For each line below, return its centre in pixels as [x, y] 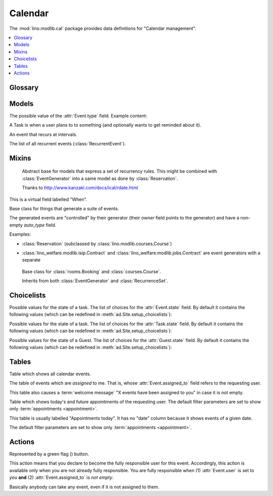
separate [31, 260]
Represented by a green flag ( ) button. [49, 454]
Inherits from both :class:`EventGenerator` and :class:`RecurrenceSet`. [95, 281]
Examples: [20, 234]
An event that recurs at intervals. [43, 134]
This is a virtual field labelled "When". [48, 199]
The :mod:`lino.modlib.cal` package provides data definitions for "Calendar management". [103, 28]
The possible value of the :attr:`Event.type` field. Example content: [78, 116]
